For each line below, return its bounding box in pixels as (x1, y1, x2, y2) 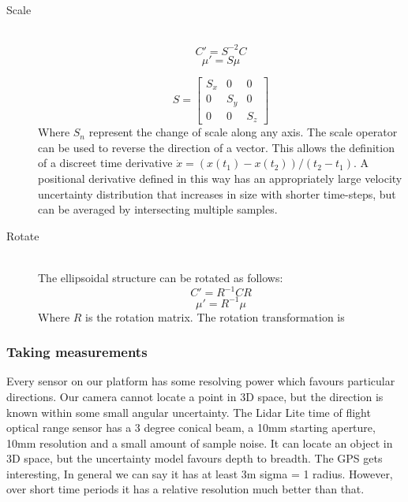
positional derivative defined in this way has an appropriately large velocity (38, 169, 402, 186)
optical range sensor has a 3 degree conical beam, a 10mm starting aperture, (6, 419, 376, 436)
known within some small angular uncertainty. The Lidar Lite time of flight (6, 403, 371, 420)
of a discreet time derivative (38, 154, 173, 171)
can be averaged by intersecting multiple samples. (38, 201, 278, 218)
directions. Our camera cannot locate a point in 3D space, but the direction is (6, 388, 384, 404)
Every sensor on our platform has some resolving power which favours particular (6, 373, 395, 389)
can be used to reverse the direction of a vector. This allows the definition (38, 139, 395, 155)
